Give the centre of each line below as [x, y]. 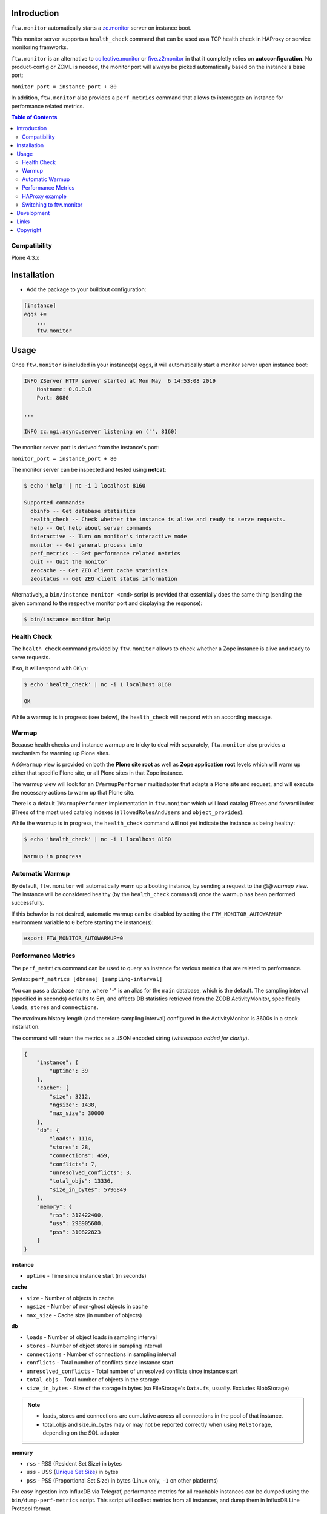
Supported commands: [54, 502]
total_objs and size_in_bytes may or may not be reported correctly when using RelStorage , [157, 1424]
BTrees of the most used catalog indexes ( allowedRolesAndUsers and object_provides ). [128, 812]
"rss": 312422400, [77, 1215]
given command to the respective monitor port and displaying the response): [107, 603]
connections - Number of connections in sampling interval [101, 1354]
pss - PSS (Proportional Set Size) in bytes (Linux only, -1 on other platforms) [122, 1480]
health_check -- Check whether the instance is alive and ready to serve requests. [158, 520]
